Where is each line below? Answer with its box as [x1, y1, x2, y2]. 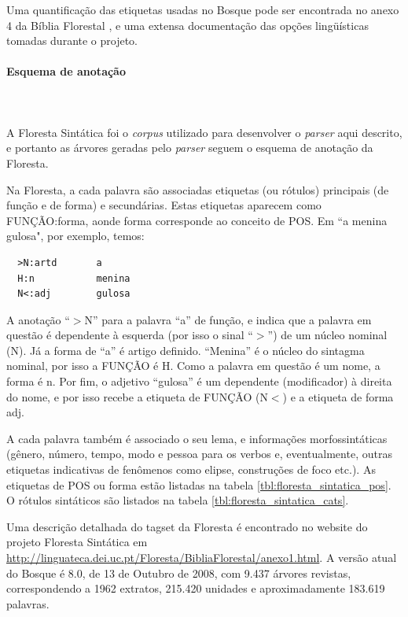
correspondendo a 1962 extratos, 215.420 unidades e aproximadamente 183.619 [6, 580, 385, 597]
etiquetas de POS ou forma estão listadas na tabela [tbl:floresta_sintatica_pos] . [6, 476, 391, 493]
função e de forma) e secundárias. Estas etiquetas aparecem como [6, 197, 322, 213]
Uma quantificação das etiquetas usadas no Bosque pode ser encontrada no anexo [6, 2, 399, 17]
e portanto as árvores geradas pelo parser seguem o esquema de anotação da [6, 139, 373, 156]
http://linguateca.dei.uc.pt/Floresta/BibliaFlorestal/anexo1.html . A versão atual [6, 549, 397, 566]
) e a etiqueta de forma [282, 388, 394, 405]
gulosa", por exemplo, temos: [6, 227, 145, 244]
